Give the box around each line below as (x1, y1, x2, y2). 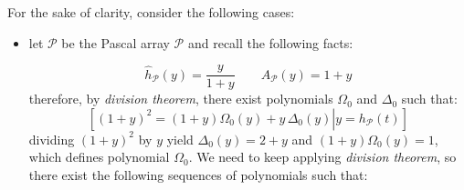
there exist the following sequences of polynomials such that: (28, 165, 368, 185)
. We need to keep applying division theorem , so (188, 147, 457, 166)
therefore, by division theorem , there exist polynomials (28, 89, 333, 108)
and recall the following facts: (187, 33, 353, 52)
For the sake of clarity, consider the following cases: (7, 3, 295, 21)
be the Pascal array (61, 33, 170, 52)
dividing (28, 129, 75, 148)
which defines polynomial (28, 147, 170, 166)
